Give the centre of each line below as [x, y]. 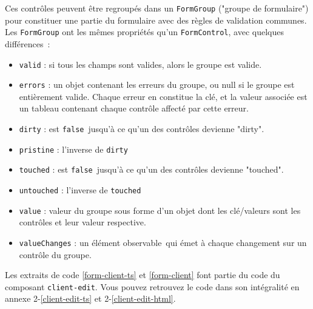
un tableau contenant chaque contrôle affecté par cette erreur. [134, 108]
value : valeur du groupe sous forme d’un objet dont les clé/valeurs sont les [160, 210]
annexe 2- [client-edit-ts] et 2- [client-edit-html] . [90, 298]
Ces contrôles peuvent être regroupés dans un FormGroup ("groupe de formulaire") [157, 8]
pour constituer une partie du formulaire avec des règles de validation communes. [156, 20]
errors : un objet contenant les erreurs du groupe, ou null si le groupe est [157, 85]
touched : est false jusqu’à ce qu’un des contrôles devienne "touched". [151, 169]
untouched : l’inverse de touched [80, 189]
